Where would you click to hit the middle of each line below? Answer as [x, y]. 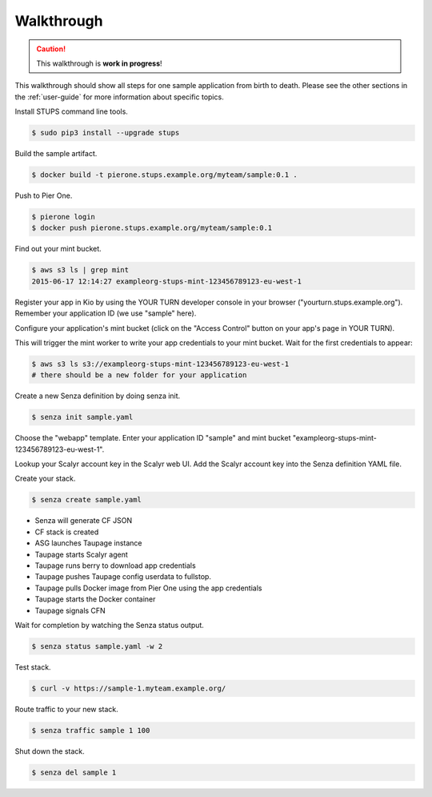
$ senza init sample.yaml [82, 417]
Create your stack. [45, 479]
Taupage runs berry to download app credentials [115, 566]
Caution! [51, 49]
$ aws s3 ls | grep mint [80, 270]
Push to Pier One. [44, 195]
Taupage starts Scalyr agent [81, 554]
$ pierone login [64, 217]
